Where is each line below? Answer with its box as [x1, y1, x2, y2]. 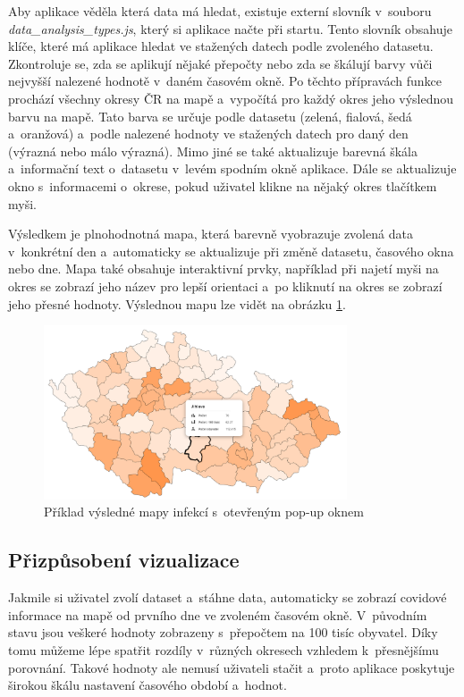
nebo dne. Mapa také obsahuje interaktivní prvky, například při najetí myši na [8, 259, 439, 278]
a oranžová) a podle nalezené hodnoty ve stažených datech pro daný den [8, 124, 409, 143]
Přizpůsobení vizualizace [8, 546, 240, 574]
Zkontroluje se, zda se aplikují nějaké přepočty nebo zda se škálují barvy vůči [8, 54, 433, 72]
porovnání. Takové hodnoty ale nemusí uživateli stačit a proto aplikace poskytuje [8, 658, 455, 676]
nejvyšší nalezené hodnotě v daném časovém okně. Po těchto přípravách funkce [8, 71, 443, 90]
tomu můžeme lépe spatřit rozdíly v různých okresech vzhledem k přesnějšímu [8, 641, 439, 659]
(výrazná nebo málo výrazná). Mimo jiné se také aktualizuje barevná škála [8, 141, 418, 160]
